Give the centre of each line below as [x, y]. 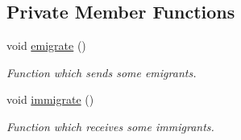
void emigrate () [46, 45]
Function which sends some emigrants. [102, 72]
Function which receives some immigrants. [110, 126]
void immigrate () [50, 99]
